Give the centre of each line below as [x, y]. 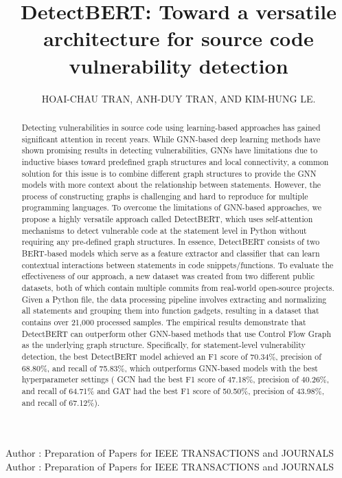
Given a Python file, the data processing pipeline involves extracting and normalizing [174, 299]
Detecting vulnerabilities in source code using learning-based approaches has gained [171, 127]
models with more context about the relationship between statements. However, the [171, 185]
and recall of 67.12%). [61, 402]
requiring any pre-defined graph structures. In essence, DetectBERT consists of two [171, 242]
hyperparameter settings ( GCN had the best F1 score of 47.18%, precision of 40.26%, [175, 379]
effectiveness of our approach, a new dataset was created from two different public [168, 276]
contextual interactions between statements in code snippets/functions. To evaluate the [178, 264]
